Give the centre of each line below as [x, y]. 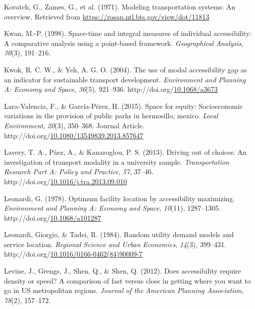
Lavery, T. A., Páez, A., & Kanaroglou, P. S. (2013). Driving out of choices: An [126, 152]
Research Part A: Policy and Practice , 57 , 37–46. [79, 171]
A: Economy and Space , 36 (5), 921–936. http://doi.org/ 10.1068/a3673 [111, 89]
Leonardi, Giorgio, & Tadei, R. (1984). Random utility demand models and [119, 234]
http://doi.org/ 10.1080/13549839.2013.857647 [74, 135]
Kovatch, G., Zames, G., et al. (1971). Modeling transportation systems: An [120, 6]
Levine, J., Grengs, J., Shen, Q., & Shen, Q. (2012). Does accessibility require [123, 271]
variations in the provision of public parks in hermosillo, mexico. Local [111, 116]
